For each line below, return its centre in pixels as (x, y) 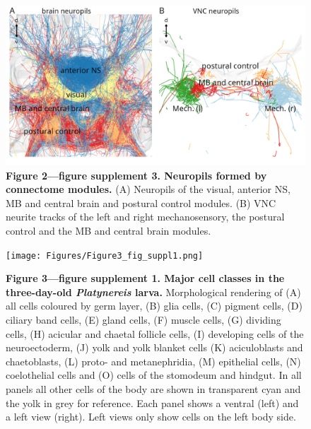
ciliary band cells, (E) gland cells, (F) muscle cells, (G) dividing (143, 320)
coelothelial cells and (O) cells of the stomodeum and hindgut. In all (154, 375)
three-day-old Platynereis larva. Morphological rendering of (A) (153, 292)
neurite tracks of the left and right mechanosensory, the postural (145, 217)
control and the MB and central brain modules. (108, 231)
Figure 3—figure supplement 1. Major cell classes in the (145, 278)
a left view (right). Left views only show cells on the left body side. (151, 417)
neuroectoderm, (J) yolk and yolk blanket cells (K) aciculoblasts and (154, 347)
